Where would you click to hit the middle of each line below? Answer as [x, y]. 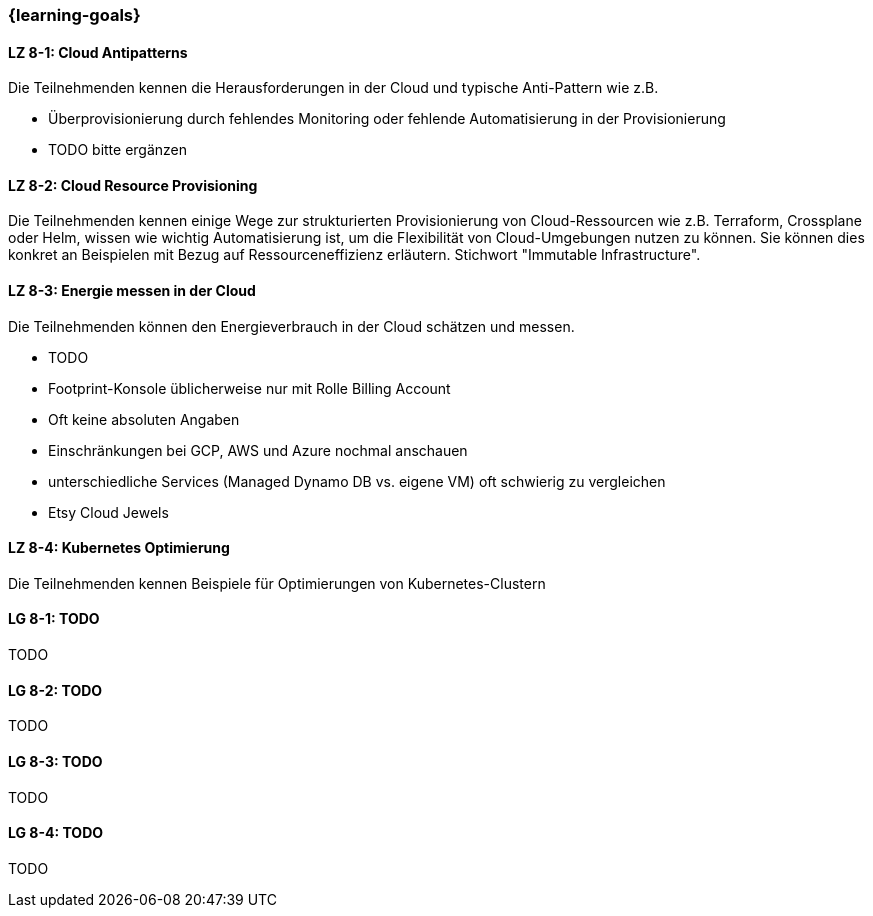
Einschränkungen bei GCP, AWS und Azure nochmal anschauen [258, 450]
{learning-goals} [74, 15]
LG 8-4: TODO [56, 833]
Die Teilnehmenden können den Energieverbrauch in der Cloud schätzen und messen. [291, 326]
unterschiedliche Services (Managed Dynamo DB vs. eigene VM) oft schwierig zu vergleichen [357, 481]
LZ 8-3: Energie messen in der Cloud [132, 291]
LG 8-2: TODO [55, 690]
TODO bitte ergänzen [118, 150]
